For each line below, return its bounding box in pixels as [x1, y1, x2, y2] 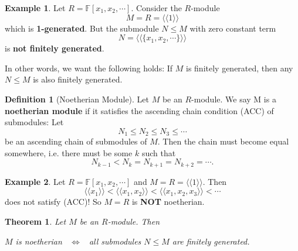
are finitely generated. [172, 235, 250, 247]
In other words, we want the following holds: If [5, 61, 173, 74]
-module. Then [107, 215, 160, 228]
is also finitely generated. [33, 73, 123, 85]
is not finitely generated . [5, 42, 104, 54]
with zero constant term [189, 22, 276, 34]
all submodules [89, 235, 141, 247]
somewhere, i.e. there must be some [5, 146, 133, 159]
